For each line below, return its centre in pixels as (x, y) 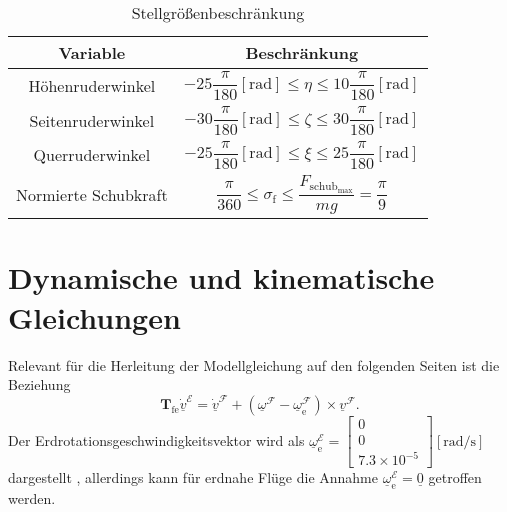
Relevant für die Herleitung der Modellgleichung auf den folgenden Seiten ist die (254, 364)
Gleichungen (94, 316)
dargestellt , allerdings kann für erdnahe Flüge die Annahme (193, 477)
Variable (92, 52)
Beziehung (39, 384)
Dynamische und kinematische (221, 277)
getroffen (455, 477)
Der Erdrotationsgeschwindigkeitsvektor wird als (156, 439)
